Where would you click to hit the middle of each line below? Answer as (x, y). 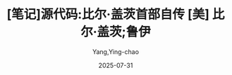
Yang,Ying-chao (116, 52)
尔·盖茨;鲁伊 (116, 32)
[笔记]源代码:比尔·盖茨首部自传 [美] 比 (116, 14)
